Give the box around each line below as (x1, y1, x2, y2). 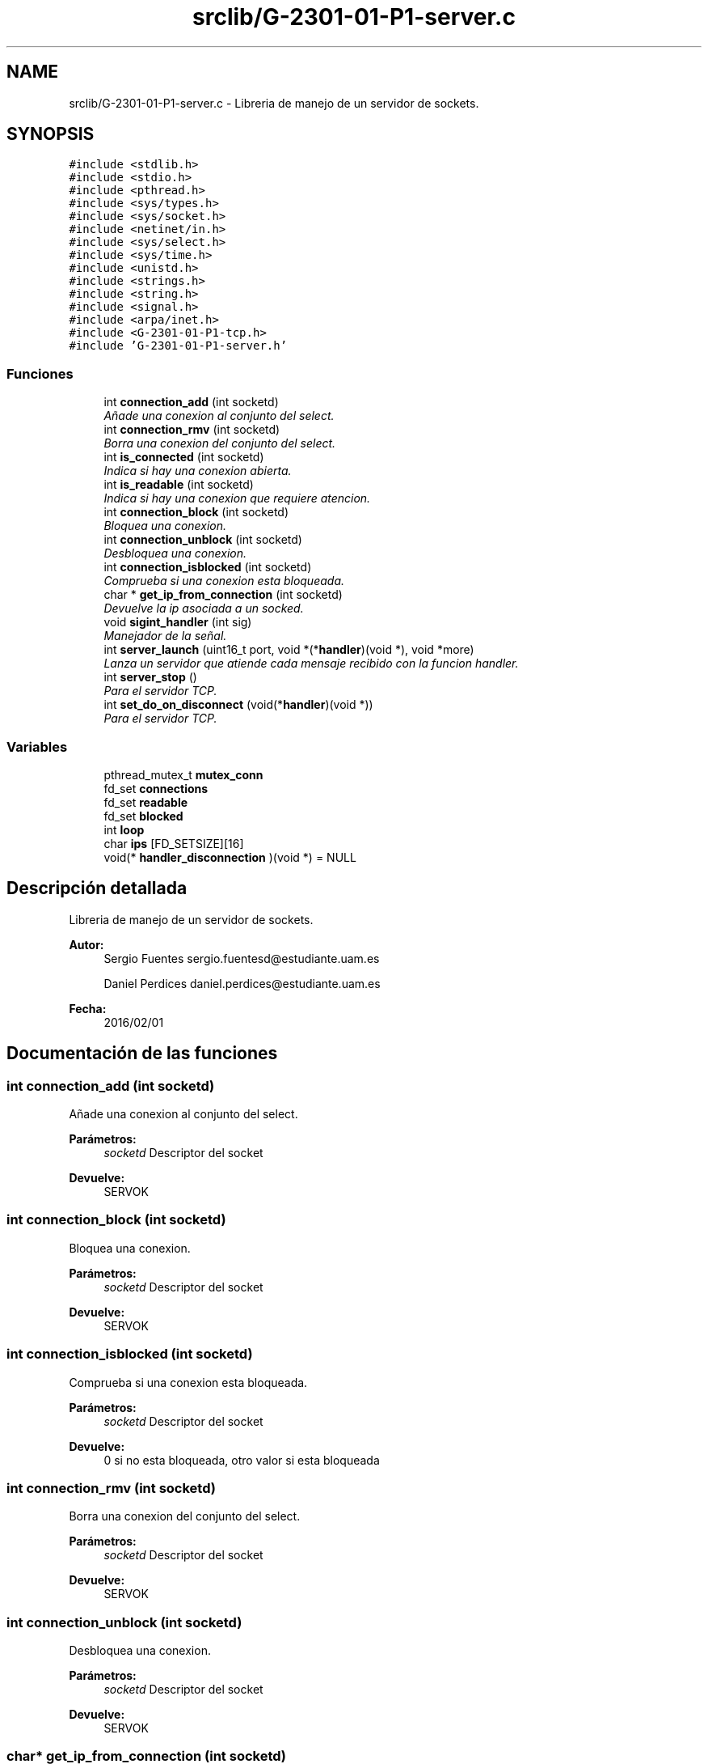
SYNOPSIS (6, 124, 95, 145)
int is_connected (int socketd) (103, 450, 264, 464)
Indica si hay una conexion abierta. (103, 464, 292, 478)
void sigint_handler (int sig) (103, 615, 252, 630)
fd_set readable (103, 795, 188, 809)
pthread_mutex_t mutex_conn (103, 767, 263, 782)
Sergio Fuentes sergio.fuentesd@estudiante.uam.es (103, 951, 380, 965)
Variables (6, 738, 68, 755)
